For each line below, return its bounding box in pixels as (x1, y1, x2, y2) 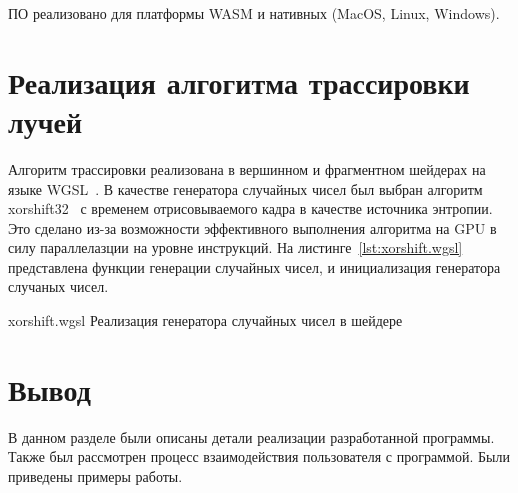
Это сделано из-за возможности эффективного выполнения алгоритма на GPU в (8, 217, 497, 238)
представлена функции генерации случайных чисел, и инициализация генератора (8, 256, 501, 277)
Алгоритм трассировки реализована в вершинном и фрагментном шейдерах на (8, 158, 486, 179)
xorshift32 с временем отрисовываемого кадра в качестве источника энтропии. (8, 198, 493, 219)
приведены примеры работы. (8, 465, 183, 486)
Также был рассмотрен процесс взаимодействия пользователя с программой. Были (8, 446, 510, 467)
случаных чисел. (8, 276, 109, 297)
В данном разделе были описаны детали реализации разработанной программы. (8, 426, 495, 447)
